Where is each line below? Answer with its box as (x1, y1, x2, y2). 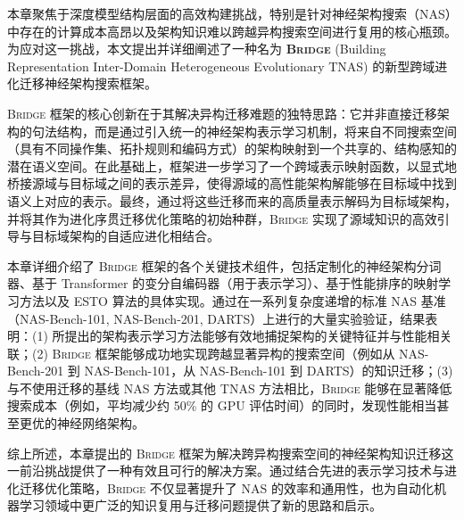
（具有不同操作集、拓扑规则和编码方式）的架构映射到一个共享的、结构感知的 (7, 139, 457, 158)
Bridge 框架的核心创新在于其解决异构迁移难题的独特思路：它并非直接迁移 (7, 103, 437, 122)
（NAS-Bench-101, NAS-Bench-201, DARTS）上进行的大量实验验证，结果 (7, 309, 426, 327)
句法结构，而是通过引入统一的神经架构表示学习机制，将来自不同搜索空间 (31, 121, 457, 140)
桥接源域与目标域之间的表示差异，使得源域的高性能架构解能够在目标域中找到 (7, 174, 457, 193)
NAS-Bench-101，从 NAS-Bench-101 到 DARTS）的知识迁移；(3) (84, 361, 453, 380)
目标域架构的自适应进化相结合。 (31, 227, 220, 245)
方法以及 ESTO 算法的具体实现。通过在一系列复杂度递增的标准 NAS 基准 (19, 291, 446, 310)
